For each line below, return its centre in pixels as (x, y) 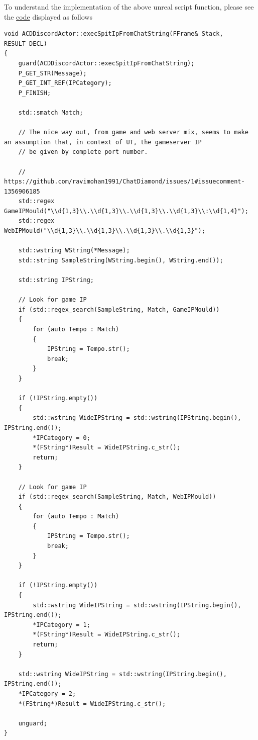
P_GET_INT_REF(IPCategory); (65, 83)
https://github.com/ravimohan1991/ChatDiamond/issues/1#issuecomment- (124, 182)
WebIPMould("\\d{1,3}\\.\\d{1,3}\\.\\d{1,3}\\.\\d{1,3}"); (105, 231)
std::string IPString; (56, 280)
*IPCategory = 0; (61, 438)
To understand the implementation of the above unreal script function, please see (129, 7)
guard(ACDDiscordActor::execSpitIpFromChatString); (106, 63)
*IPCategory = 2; (47, 693)
